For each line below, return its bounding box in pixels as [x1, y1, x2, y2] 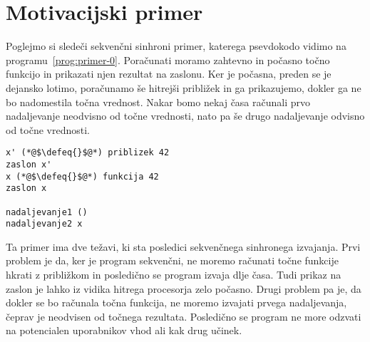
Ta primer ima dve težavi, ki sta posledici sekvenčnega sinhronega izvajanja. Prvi [6, 239, 361, 254]
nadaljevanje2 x [6, 219, 83, 229]
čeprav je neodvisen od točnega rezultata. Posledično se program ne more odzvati [6, 309, 361, 323]
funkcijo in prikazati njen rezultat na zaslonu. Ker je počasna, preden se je [6, 66, 332, 81]
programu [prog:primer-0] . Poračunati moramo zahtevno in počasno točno [6, 52, 330, 67]
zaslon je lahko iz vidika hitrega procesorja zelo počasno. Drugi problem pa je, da [6, 281, 361, 296]
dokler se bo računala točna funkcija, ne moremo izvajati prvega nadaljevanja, [6, 295, 347, 310]
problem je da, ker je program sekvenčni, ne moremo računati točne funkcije [6, 253, 339, 268]
